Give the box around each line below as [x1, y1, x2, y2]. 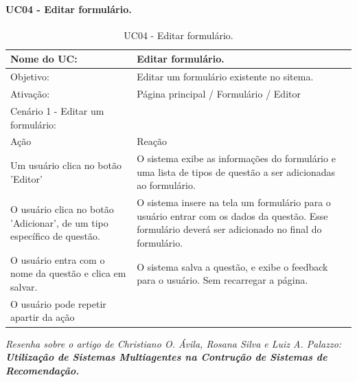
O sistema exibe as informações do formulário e [137, 151, 336, 166]
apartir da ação [10, 310, 75, 324]
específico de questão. [10, 229, 100, 243]
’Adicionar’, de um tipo [10, 215, 108, 229]
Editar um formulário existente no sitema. [137, 69, 314, 84]
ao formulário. [137, 178, 196, 192]
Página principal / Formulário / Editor [137, 87, 301, 101]
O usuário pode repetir [10, 296, 106, 311]
